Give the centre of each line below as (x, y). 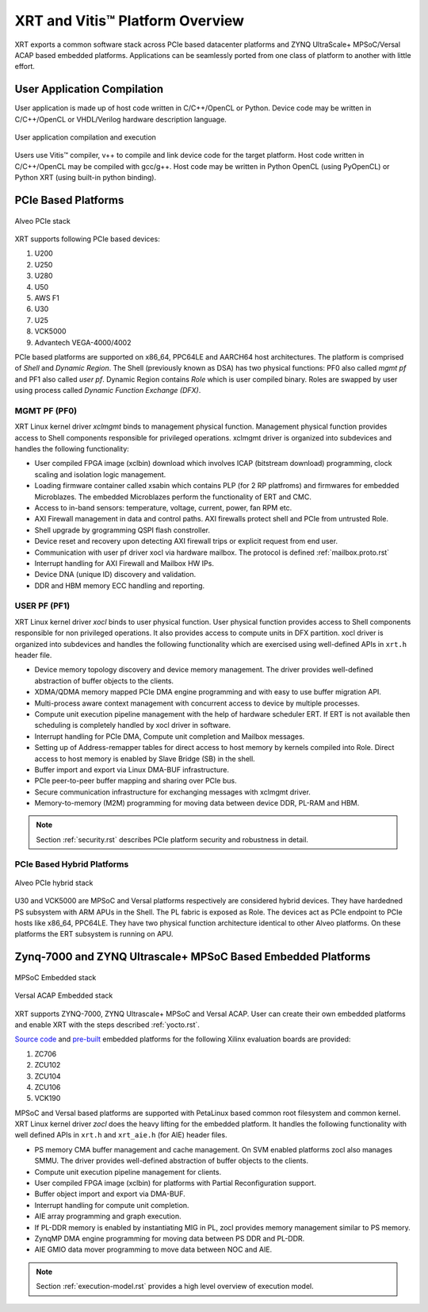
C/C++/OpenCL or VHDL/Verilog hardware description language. (121, 119)
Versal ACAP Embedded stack (64, 995)
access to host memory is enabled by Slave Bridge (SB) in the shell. (145, 759)
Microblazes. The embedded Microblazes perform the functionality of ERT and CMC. (173, 497)
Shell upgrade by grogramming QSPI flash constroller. (122, 530)
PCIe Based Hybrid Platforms (72, 864)
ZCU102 (48, 1065)
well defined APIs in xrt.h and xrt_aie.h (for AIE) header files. (121, 1135)
